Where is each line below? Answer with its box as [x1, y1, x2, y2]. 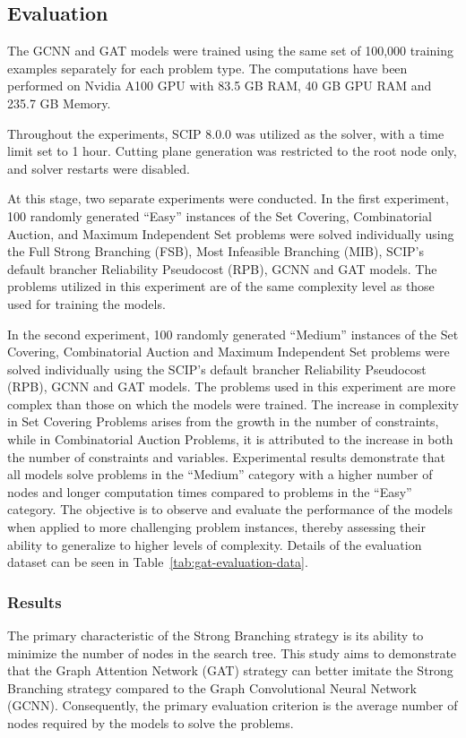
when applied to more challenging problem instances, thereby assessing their [7, 518, 426, 536]
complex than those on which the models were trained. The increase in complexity [7, 394, 459, 413]
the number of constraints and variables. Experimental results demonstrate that [7, 447, 445, 466]
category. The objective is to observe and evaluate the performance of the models [7, 500, 453, 519]
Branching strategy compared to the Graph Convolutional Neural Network [7, 678, 417, 697]
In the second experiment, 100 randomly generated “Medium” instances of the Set [7, 324, 459, 343]
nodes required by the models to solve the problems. [7, 714, 294, 733]
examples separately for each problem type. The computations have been [7, 58, 408, 77]
